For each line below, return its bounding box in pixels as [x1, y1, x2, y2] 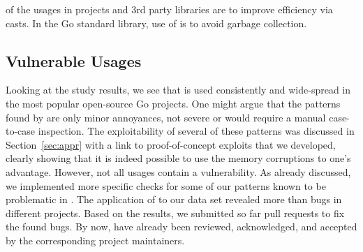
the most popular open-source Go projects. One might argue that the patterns [6, 96, 341, 110]
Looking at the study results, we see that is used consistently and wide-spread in [6, 82, 351, 97]
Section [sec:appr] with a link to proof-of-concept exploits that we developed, [6, 137, 336, 151]
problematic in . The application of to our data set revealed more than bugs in [6, 192, 342, 207]
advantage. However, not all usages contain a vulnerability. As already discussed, [6, 164, 351, 179]
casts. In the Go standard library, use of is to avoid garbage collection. [6, 15, 307, 30]
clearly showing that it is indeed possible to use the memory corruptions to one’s [6, 151, 351, 165]
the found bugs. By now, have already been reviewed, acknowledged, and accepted [6, 219, 357, 234]
